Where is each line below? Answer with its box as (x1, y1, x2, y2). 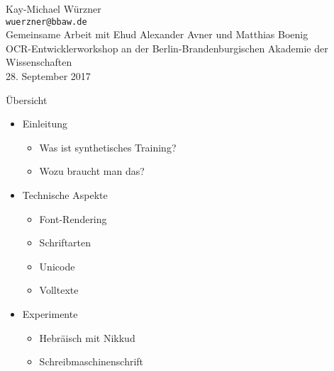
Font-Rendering (39, 211, 107, 226)
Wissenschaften (6, 55, 72, 69)
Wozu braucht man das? (39, 164, 145, 178)
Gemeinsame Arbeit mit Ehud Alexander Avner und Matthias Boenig (6, 27, 308, 42)
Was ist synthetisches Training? (39, 139, 177, 154)
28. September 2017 (6, 69, 91, 84)
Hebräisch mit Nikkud (39, 330, 135, 345)
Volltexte (39, 282, 79, 297)
